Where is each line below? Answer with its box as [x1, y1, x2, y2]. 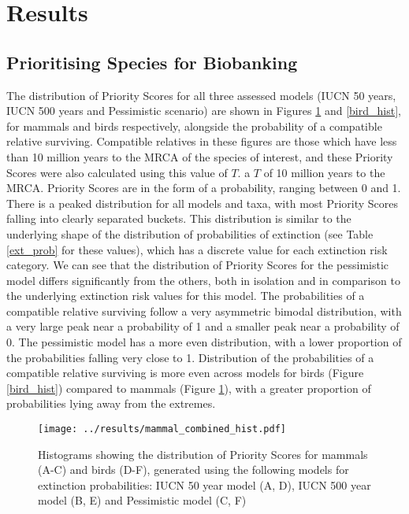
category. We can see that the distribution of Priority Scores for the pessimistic [6, 257, 389, 273]
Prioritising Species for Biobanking [6, 50, 298, 74]
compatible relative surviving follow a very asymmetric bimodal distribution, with [6, 302, 402, 319]
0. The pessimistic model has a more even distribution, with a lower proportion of [6, 334, 402, 350]
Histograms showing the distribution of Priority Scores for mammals [38, 446, 368, 462]
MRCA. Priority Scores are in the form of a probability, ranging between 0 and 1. [6, 179, 401, 196]
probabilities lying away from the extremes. [6, 395, 216, 412]
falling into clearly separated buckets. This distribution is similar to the [6, 210, 351, 227]
